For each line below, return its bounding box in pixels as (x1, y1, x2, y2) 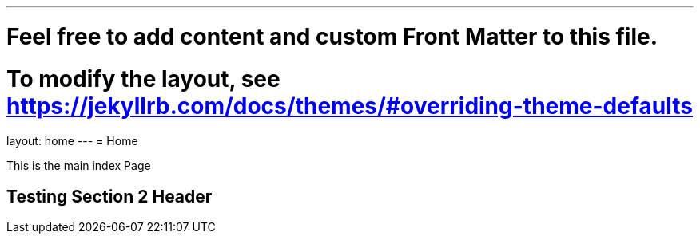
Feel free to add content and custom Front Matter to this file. (6, 22, 658, 50)
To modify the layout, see (6, 65, 280, 92)
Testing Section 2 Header (6, 186, 213, 207)
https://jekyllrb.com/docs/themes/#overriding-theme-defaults (6, 92, 693, 120)
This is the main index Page (6, 159, 151, 173)
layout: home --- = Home (6, 134, 138, 148)
